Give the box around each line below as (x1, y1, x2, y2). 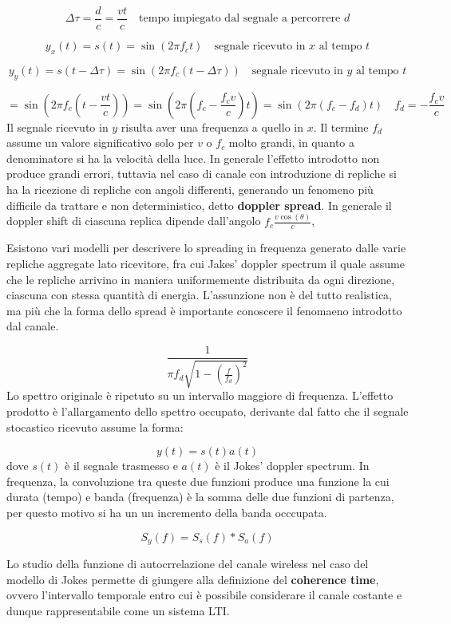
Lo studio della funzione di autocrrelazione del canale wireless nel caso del (6, 555, 369, 571)
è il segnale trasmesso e (65, 457, 178, 474)
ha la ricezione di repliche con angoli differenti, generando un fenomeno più (6, 181, 374, 198)
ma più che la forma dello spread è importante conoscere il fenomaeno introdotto (6, 302, 402, 318)
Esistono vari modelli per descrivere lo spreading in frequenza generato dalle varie (6, 239, 406, 256)
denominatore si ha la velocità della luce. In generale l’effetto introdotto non (6, 149, 380, 166)
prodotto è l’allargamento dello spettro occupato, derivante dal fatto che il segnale (6, 402, 409, 419)
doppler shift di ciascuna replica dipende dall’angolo (6, 212, 261, 229)
